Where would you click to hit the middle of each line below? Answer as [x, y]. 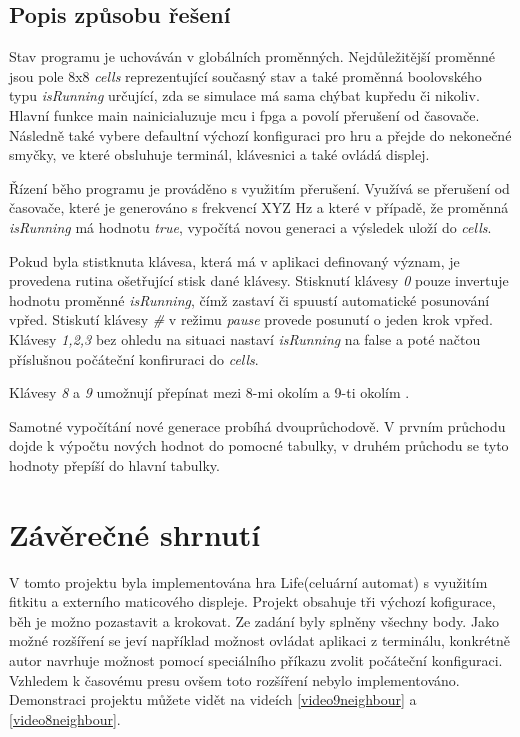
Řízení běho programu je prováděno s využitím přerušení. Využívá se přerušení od [259, 187]
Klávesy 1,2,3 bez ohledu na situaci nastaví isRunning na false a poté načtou [245, 338]
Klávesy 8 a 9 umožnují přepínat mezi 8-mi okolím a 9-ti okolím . [209, 392]
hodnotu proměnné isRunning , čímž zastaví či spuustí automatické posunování [249, 299]
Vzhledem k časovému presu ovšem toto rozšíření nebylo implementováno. [234, 679]
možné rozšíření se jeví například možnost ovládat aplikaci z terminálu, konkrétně [259, 640]
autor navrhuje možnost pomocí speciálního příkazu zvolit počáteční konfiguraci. [256, 659]
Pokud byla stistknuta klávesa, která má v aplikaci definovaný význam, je [234, 260]
